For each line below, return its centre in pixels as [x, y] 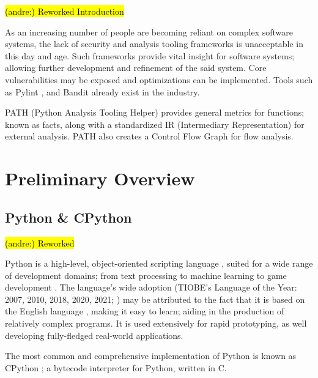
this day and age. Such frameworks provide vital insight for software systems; [150, 55]
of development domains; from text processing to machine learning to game [146, 275]
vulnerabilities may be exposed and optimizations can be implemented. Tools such [159, 79]
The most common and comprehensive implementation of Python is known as [151, 356]
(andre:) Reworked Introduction [65, 11]
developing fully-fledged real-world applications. [94, 335]
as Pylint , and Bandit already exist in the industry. [102, 91]
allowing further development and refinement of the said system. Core [136, 68]
